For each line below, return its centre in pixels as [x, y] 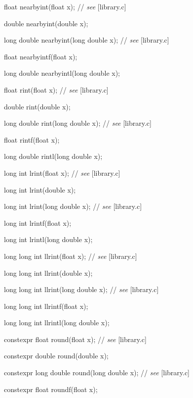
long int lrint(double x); [40, 189]
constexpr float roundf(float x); [51, 389]
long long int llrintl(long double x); [57, 323]
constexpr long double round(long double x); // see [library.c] [97, 373]
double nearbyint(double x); [46, 23]
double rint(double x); [37, 106]
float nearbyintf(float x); [41, 56]
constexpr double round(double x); [56, 356]
